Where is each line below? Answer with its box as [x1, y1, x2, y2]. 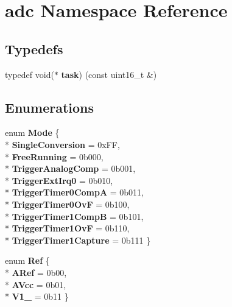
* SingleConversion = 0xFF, [5, 138, 120, 150]
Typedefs [5, 39, 63, 58]
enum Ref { [5, 254, 50, 267]
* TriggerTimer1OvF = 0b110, [5, 222, 130, 235]
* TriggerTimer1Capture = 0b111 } [5, 233, 151, 246]
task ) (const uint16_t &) [61, 68, 157, 80]
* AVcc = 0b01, [5, 278, 66, 291]
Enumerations [5, 97, 94, 116]
